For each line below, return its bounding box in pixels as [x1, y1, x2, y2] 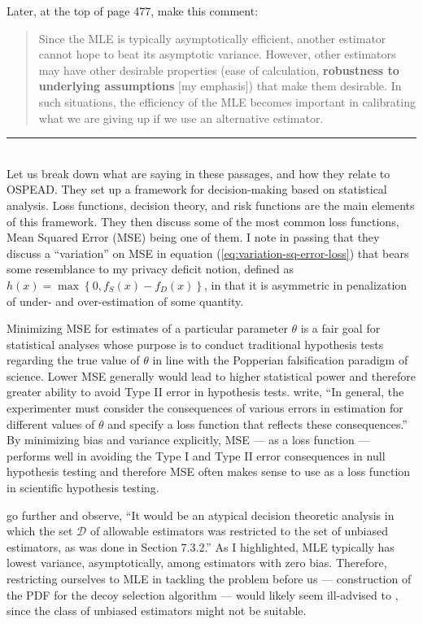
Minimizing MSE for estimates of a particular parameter [7, 320, 288, 337]
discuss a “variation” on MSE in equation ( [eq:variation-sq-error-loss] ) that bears [7, 244, 409, 261]
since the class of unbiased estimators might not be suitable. [7, 602, 307, 619]
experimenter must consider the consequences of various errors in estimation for [7, 399, 403, 417]
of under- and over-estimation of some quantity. [7, 292, 244, 309]
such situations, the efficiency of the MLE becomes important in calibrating [38, 93, 416, 110]
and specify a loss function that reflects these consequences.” [107, 415, 408, 432]
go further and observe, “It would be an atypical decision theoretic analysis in [7, 506, 395, 523]
